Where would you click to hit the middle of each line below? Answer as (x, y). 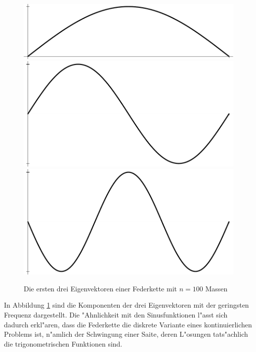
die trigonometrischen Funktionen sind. (63, 343)
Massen (216, 288)
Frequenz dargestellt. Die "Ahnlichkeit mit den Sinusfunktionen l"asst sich (116, 314)
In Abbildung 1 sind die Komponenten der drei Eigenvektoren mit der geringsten (127, 305)
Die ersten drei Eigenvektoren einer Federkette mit (101, 288)
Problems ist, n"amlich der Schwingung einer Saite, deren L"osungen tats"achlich (126, 334)
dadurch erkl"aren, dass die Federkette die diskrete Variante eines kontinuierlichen (128, 324)
